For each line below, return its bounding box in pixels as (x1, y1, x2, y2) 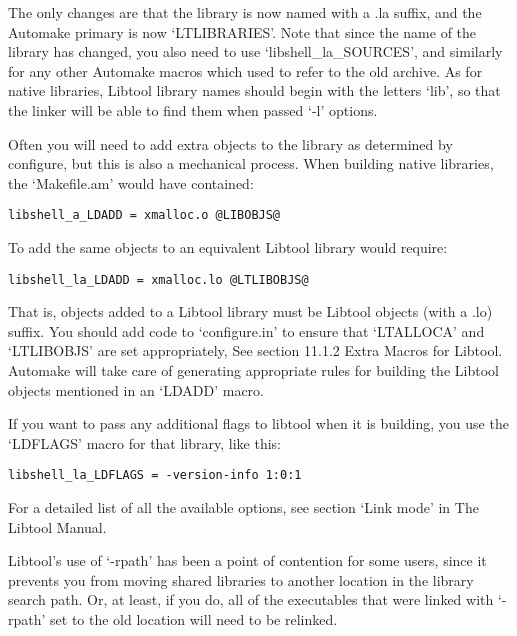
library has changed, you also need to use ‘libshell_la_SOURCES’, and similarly (8, 41, 503, 62)
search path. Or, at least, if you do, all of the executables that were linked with (8, 589, 494, 610)
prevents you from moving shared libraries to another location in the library (8, 569, 474, 590)
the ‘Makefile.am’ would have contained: (8, 172, 254, 193)
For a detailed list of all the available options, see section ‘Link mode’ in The (8, 497, 479, 518)
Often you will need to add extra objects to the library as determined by (8, 133, 453, 154)
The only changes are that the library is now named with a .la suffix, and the (8, 2, 482, 22)
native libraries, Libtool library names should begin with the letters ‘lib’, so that (8, 80, 501, 101)
